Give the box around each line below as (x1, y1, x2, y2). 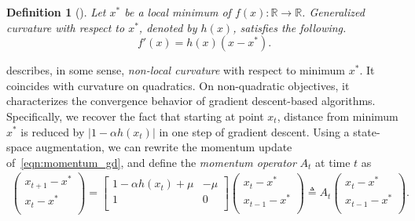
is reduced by (20, 123, 85, 139)
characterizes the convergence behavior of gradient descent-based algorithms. (6, 92, 376, 109)
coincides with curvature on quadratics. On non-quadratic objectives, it (6, 77, 350, 93)
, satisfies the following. (233, 19, 347, 35)
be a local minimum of (124, 4, 231, 20)
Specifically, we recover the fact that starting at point (6, 107, 264, 124)
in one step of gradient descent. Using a (159, 123, 350, 139)
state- (353, 123, 380, 139)
